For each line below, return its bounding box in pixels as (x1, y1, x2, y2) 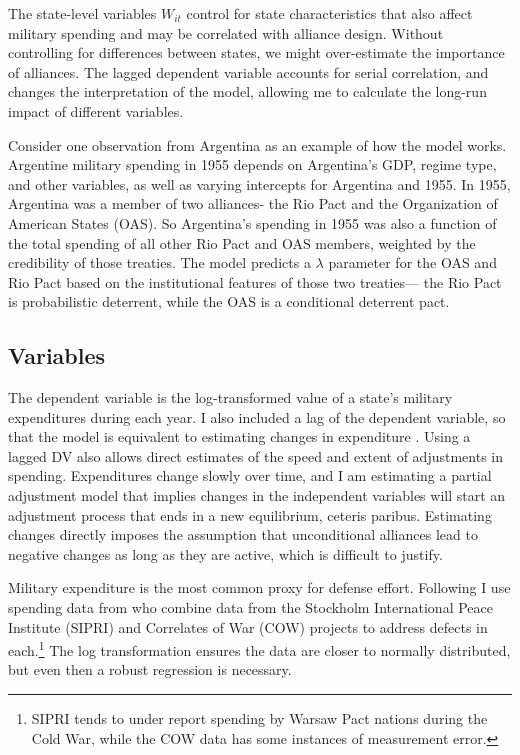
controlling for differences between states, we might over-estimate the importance (8, 42, 505, 63)
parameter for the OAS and (328, 252, 497, 273)
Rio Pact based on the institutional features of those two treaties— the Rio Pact (8, 271, 502, 292)
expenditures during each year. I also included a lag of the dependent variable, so (8, 406, 506, 427)
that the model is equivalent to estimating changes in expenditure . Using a (8, 426, 471, 447)
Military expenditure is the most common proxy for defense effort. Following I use (8, 577, 511, 598)
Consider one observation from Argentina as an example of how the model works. (8, 134, 507, 155)
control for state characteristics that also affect (186, 3, 473, 23)
